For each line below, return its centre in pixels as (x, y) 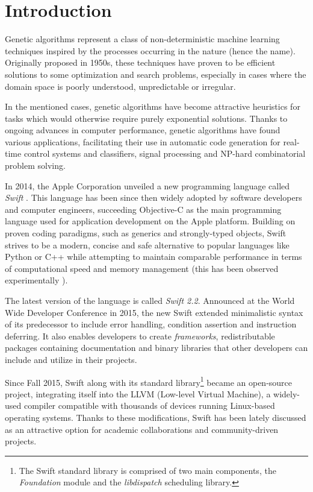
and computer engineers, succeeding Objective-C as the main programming (143, 209)
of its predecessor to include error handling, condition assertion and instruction (151, 324)
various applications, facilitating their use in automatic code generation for (143, 141)
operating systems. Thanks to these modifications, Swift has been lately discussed (156, 417)
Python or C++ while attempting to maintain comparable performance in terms (153, 257)
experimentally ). (36, 280)
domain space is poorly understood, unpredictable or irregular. (120, 86)
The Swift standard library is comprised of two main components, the (147, 470)
